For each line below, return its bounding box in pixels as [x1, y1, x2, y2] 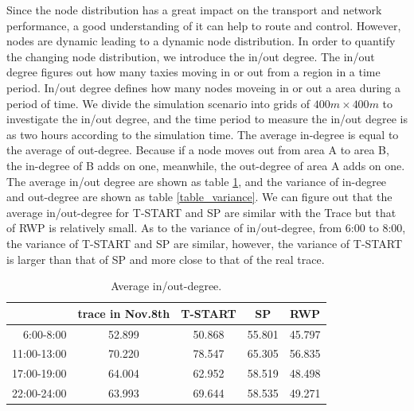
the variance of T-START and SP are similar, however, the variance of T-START [6, 235, 403, 251]
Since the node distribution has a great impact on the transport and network [6, 2, 382, 17]
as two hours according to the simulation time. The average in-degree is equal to [6, 126, 399, 142]
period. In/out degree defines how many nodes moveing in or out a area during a [6, 79, 401, 95]
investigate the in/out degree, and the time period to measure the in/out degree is [6, 111, 408, 127]
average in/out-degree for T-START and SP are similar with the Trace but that [6, 204, 396, 220]
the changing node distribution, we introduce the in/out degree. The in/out [6, 48, 375, 64]
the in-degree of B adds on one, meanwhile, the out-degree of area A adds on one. [6, 157, 405, 173]
